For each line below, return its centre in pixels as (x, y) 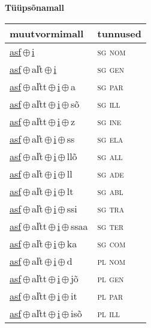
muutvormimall (47, 33)
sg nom (111, 51)
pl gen (111, 278)
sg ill (109, 104)
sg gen (111, 69)
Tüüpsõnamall (35, 7)
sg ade (111, 173)
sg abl (110, 191)
